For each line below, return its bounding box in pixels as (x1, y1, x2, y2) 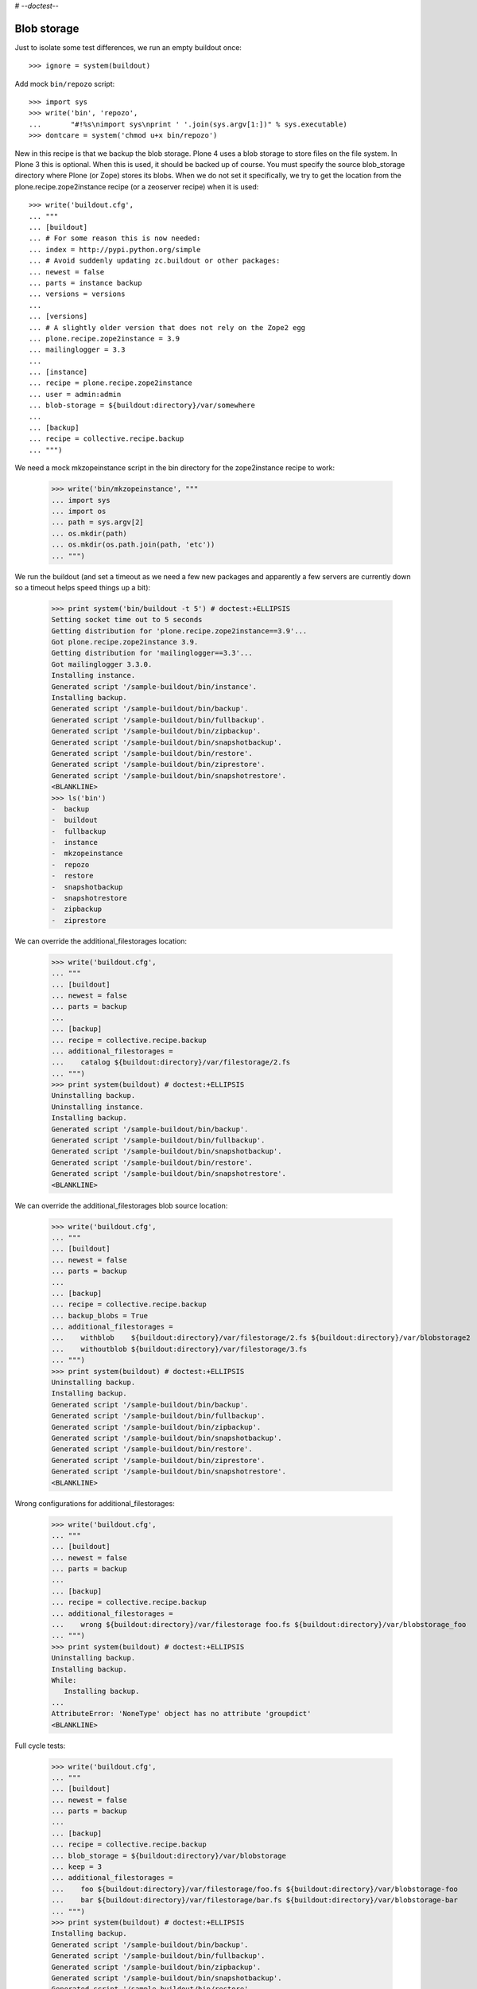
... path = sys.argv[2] (51, 518, 145, 527)
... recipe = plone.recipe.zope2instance (29, 379, 192, 387)
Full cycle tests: (14, 1741, 66, 1750)
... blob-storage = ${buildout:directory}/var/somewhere (29, 401, 256, 410)
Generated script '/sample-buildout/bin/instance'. (51, 682, 258, 691)
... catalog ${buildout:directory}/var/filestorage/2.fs (51, 1058, 291, 1067)
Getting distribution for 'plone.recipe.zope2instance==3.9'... (51, 626, 308, 636)
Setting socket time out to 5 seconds (51, 615, 203, 625)
